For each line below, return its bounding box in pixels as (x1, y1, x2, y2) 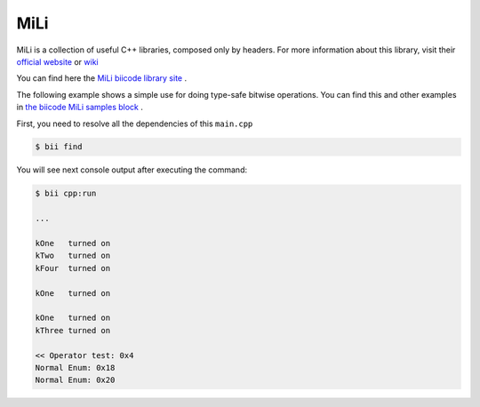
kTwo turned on (35, 251, 111, 261)
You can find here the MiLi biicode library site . (16, 73, 187, 84)
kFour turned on (35, 263, 111, 273)
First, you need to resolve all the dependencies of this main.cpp (16, 118, 253, 129)
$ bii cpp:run (35, 188, 97, 199)
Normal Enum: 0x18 (35, 363, 116, 372)
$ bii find (35, 142, 83, 152)
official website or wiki (16, 56, 99, 67)
